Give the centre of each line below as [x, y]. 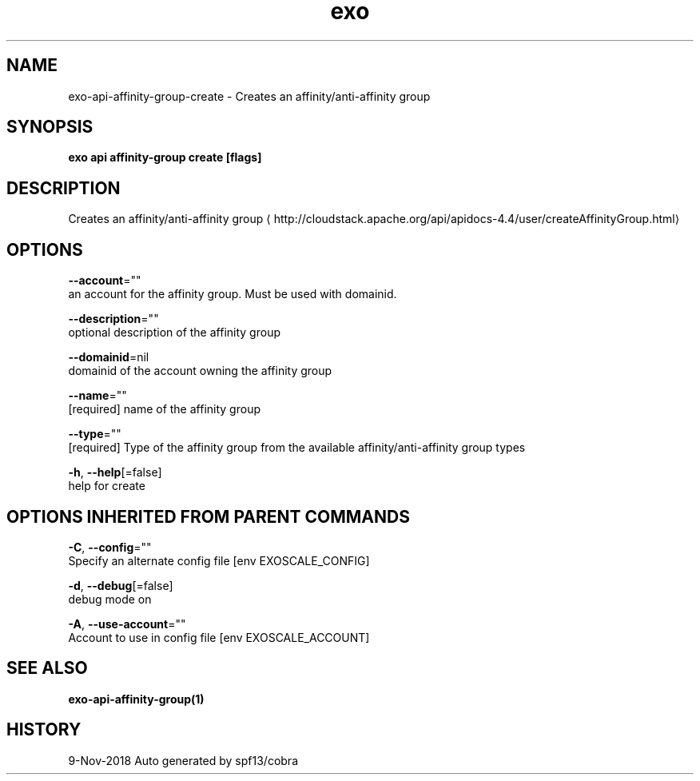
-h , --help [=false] [115, 472]
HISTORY [44, 730]
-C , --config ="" [110, 547]
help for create [107, 486]
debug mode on [110, 599]
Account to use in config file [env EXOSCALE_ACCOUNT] [219, 637]
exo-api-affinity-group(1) [136, 699]
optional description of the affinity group [174, 333]
